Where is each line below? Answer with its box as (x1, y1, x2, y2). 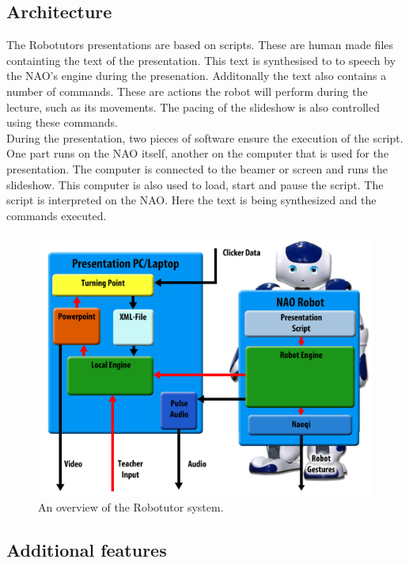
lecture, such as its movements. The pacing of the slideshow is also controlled (6, 98, 380, 115)
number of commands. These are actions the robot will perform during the (6, 82, 368, 99)
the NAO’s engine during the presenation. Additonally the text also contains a (6, 67, 387, 84)
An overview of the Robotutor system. (38, 498, 224, 515)
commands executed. (6, 207, 107, 223)
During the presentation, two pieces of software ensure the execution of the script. (6, 129, 403, 146)
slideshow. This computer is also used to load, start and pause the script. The (6, 176, 384, 192)
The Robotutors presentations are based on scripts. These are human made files (6, 36, 394, 53)
